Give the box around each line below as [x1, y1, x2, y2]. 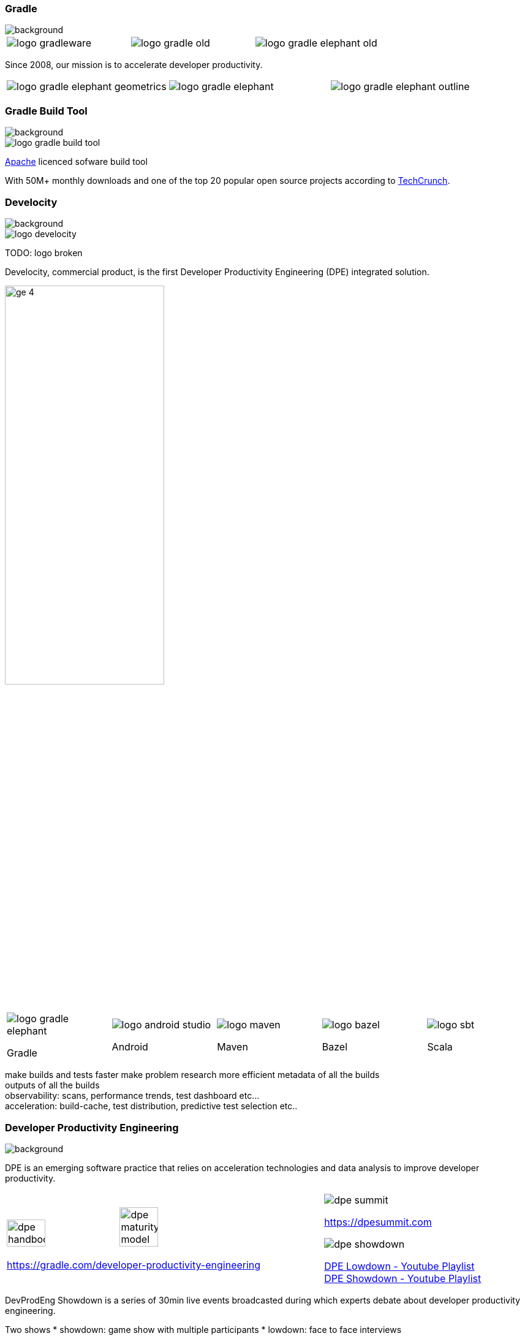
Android [111, 1041, 148, 1053]
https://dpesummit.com [324, 1216, 432, 1229]
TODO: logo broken [5, 247, 83, 258]
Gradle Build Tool [5, 104, 88, 117]
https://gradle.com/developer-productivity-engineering [7, 1259, 261, 1272]
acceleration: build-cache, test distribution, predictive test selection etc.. [5, 1101, 298, 1112]
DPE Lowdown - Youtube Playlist [324, 1260, 475, 1273]
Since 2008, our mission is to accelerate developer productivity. [5, 59, 263, 70]
